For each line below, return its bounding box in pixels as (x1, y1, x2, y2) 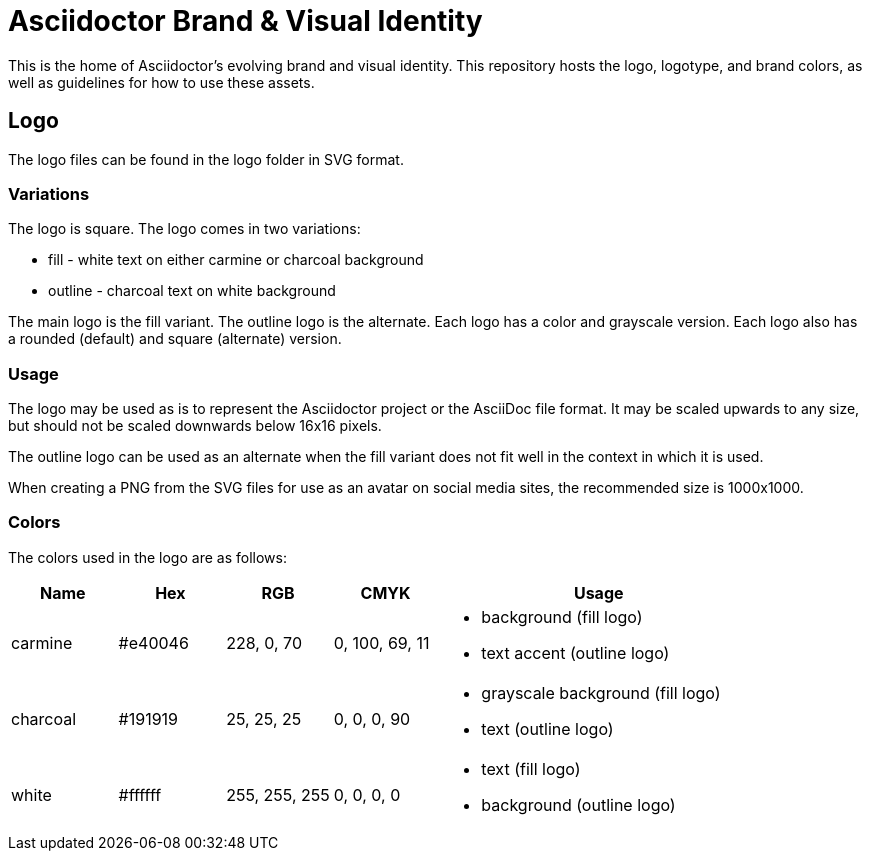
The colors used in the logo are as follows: (8, 548, 287, 566)
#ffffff (118, 784, 162, 805)
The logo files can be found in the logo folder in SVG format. (8, 150, 404, 168)
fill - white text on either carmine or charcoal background (48, 251, 424, 269)
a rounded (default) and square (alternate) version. (8, 330, 342, 348)
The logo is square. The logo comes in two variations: (8, 220, 361, 238)
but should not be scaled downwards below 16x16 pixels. (8, 417, 382, 435)
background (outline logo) (481, 794, 676, 815)
